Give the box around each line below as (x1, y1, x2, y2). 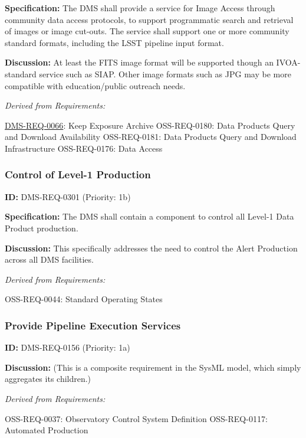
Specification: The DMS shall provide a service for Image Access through (5, 2, 275, 14)
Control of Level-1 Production (5, 167, 151, 182)
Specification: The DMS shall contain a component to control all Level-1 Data (5, 210, 294, 223)
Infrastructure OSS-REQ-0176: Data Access (5, 142, 163, 154)
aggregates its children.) (5, 372, 91, 385)
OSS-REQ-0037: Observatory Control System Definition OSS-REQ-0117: (5, 412, 268, 424)
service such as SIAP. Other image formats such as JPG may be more (39, 67, 291, 80)
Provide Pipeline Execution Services (5, 318, 181, 332)
